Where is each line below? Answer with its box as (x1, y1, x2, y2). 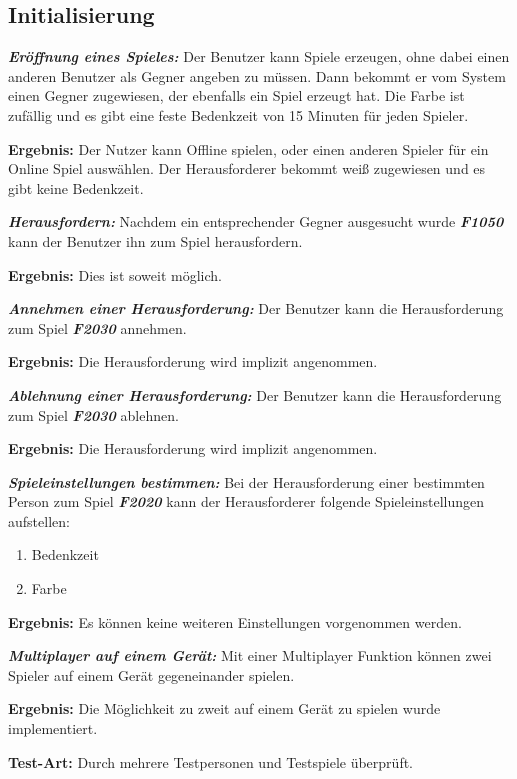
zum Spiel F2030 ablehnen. (8, 404, 179, 425)
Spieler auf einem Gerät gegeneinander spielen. (8, 664, 295, 685)
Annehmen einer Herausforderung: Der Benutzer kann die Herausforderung (8, 298, 504, 319)
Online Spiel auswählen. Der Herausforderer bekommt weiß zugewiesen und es (8, 158, 486, 179)
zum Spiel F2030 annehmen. (8, 317, 187, 338)
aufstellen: (8, 510, 70, 531)
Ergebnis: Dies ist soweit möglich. (8, 264, 222, 285)
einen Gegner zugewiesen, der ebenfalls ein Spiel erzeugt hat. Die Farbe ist (8, 85, 465, 106)
